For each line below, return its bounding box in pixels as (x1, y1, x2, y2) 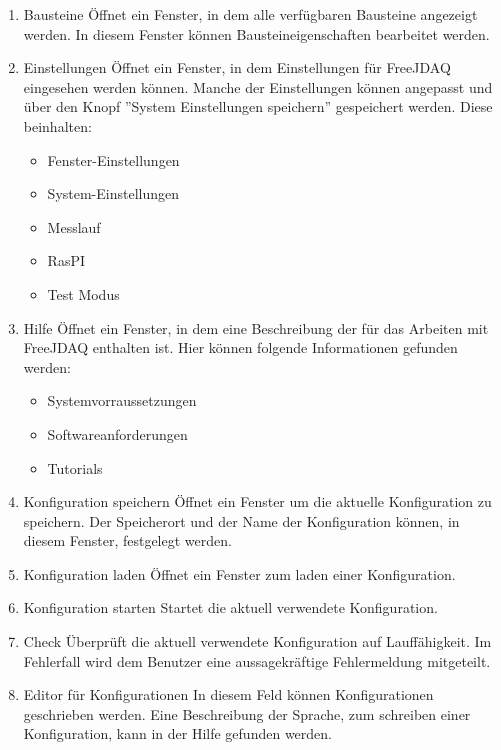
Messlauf (47, 216, 101, 237)
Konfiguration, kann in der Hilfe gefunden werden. (23, 723, 332, 744)
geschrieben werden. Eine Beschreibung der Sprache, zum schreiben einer (23, 703, 471, 724)
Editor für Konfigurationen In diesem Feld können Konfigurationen (23, 684, 434, 705)
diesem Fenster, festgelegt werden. (23, 530, 232, 551)
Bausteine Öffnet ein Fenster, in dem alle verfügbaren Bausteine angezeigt (23, 4, 478, 24)
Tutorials (47, 457, 103, 478)
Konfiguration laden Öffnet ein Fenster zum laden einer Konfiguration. (23, 563, 456, 584)
